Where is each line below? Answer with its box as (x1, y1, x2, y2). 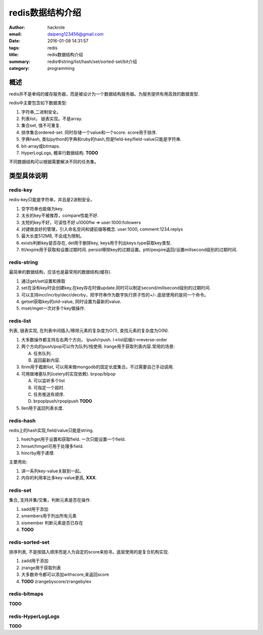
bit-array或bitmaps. (21, 143, 60, 149)
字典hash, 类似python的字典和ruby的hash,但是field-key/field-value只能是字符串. (21, 136, 182, 142)
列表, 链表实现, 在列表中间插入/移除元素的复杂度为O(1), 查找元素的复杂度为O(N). (9, 328, 169, 334)
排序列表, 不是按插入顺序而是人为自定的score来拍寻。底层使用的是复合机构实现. (9, 549, 169, 555)
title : (9, 52, 19, 58)
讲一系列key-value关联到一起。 (21, 468, 84, 474)
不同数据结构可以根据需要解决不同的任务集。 (9, 159, 99, 165)
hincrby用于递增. (21, 450, 55, 456)
